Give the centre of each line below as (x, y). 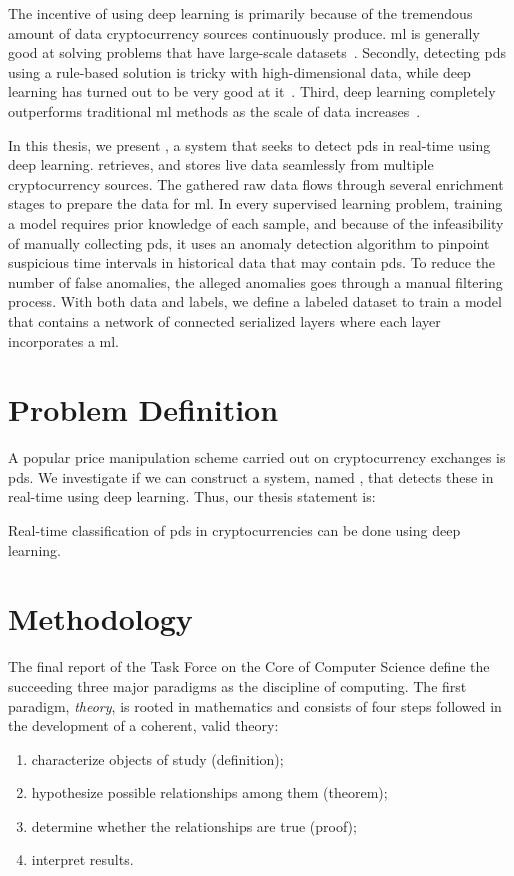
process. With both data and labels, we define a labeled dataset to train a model (255, 301)
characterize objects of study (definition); (157, 758)
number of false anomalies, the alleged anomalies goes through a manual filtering (255, 281)
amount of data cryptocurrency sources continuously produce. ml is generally (244, 32)
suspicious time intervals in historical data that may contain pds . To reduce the (252, 262)
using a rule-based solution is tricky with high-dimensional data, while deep (239, 71)
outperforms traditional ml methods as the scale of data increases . (214, 110)
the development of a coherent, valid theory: (143, 725)
